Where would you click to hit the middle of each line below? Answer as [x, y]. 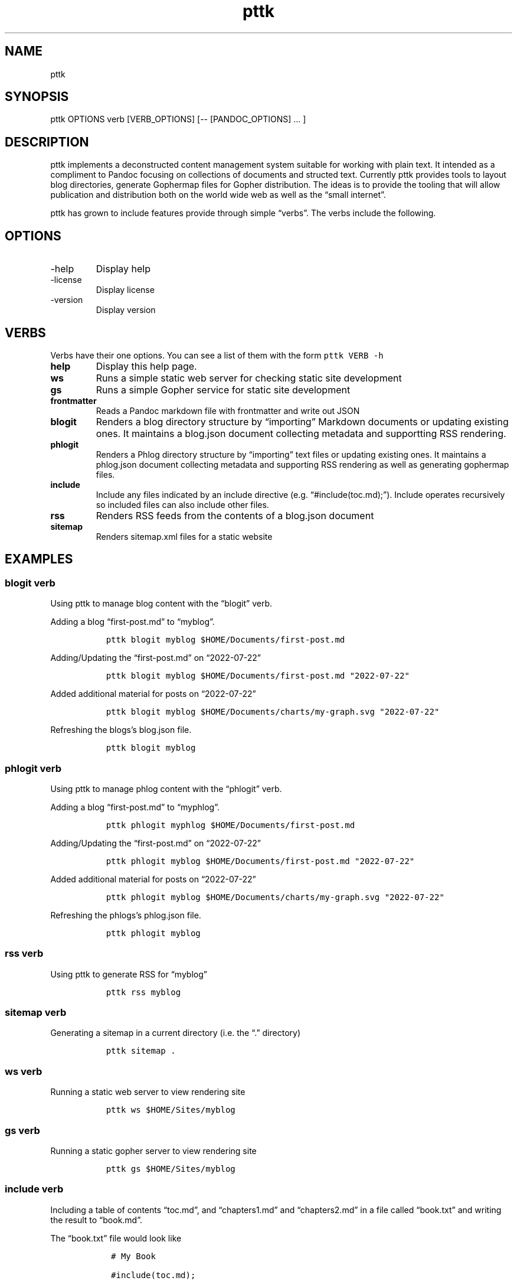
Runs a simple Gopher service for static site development [223, 390]
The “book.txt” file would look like [116, 1238]
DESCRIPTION [47, 142]
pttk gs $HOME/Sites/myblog [171, 1169]
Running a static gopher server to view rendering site [153, 1151]
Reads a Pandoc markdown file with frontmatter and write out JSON [228, 410]
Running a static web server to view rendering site [148, 1092]
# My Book [133, 1256]
